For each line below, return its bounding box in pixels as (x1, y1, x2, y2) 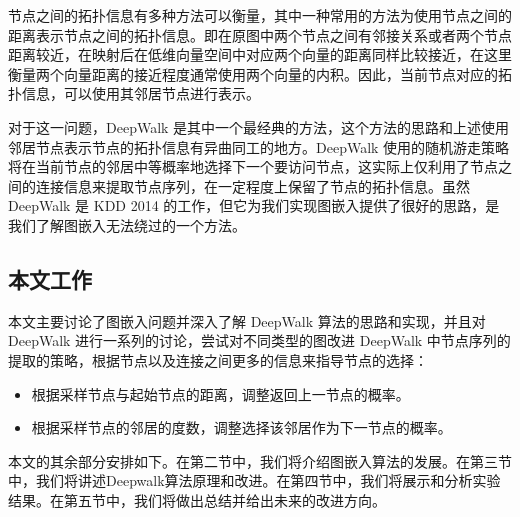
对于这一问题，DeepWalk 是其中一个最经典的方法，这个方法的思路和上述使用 (8, 116, 510, 137)
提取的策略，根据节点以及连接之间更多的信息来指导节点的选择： (8, 349, 428, 370)
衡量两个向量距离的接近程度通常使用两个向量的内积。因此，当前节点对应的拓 (8, 63, 512, 84)
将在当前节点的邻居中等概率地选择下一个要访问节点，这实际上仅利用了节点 (8, 156, 498, 177)
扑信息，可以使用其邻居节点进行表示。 (8, 83, 260, 104)
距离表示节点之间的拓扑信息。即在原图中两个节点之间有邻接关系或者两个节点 (8, 24, 512, 45)
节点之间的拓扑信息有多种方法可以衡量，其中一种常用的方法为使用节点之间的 (8, 5, 512, 25)
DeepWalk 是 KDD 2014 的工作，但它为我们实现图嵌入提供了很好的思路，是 (8, 195, 500, 216)
